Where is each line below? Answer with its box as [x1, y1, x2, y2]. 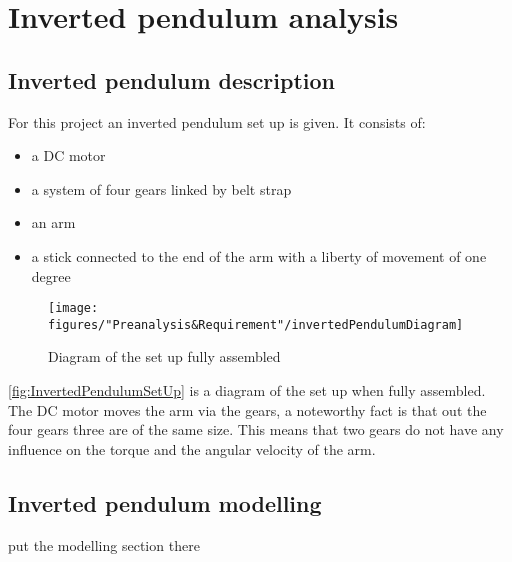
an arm [31, 212, 76, 233]
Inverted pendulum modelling [8, 487, 322, 518]
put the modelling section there [8, 534, 200, 555]
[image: [48, 301, 99, 316]
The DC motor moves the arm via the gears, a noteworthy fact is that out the [8, 399, 487, 420]
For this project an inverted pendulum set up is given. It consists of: [8, 111, 426, 132]
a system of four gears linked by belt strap [31, 178, 292, 199]
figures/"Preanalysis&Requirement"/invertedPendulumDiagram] [48, 317, 464, 332]
